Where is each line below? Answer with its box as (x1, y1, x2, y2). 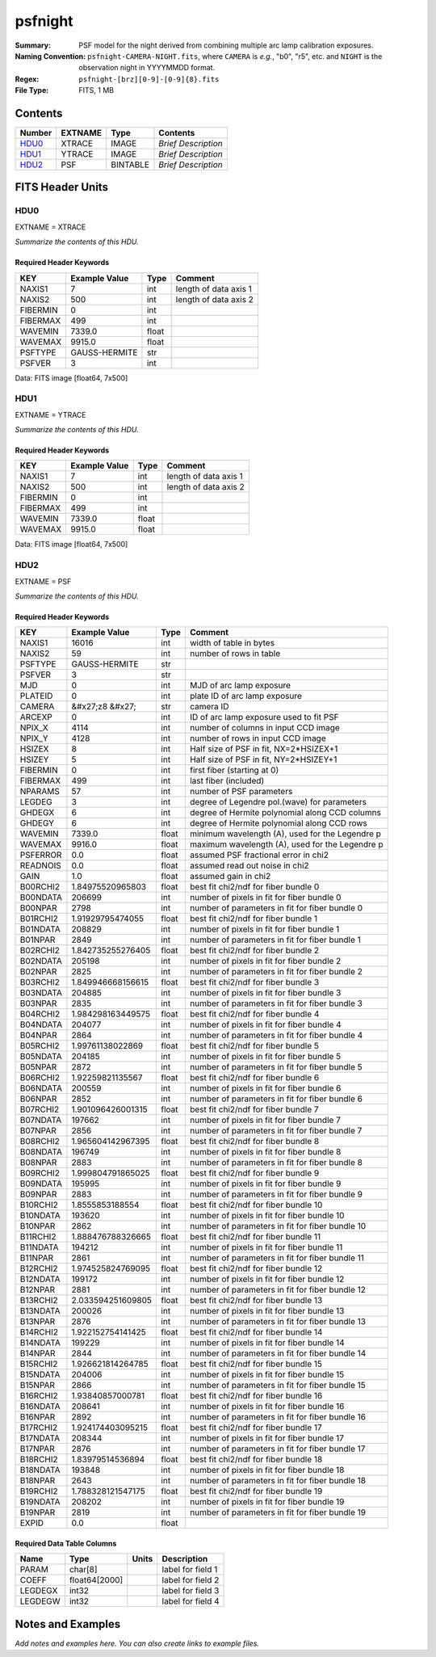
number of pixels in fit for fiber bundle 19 (190, 1496, 345, 1508)
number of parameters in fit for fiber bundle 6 (190, 1093, 363, 1104)
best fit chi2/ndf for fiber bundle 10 (190, 1200, 323, 1211)
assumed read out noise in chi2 (190, 860, 310, 872)
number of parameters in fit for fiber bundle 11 (190, 1252, 365, 1264)
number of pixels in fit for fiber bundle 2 (190, 956, 342, 967)
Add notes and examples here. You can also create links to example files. (15, 1638, 260, 1648)
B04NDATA (19, 1019, 63, 1030)
